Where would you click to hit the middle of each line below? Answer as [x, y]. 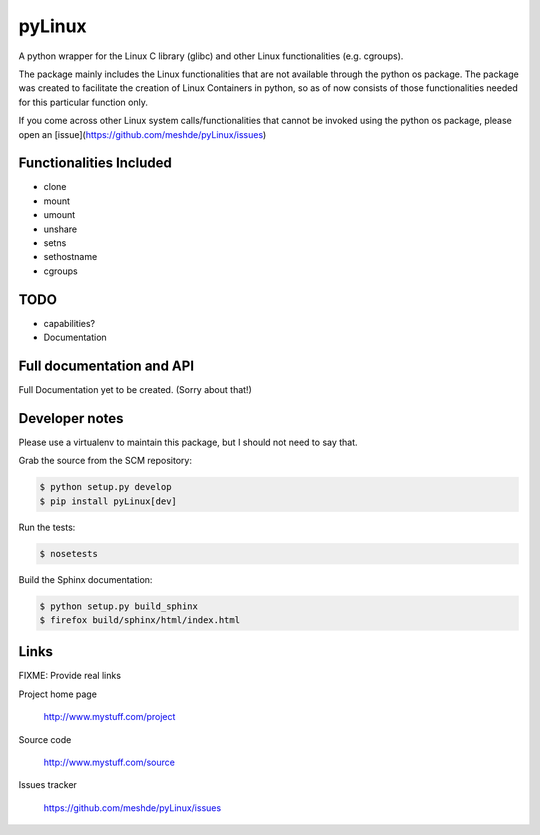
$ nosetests [69, 553]
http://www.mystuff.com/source [109, 762]
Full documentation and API [106, 365]
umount [59, 215]
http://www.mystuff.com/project [109, 717]
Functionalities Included [95, 163]
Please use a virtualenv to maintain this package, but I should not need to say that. [188, 442]
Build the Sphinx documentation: [85, 579]
